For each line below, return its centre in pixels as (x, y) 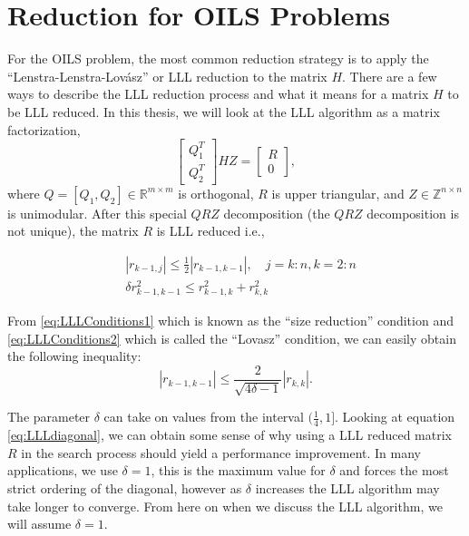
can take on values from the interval (204, 417)
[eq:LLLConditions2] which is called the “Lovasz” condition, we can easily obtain (232, 338)
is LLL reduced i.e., (210, 231)
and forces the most (394, 470)
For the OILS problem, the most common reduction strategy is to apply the (218, 58)
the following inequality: (74, 356)
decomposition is (413, 213)
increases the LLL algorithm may (347, 488)
